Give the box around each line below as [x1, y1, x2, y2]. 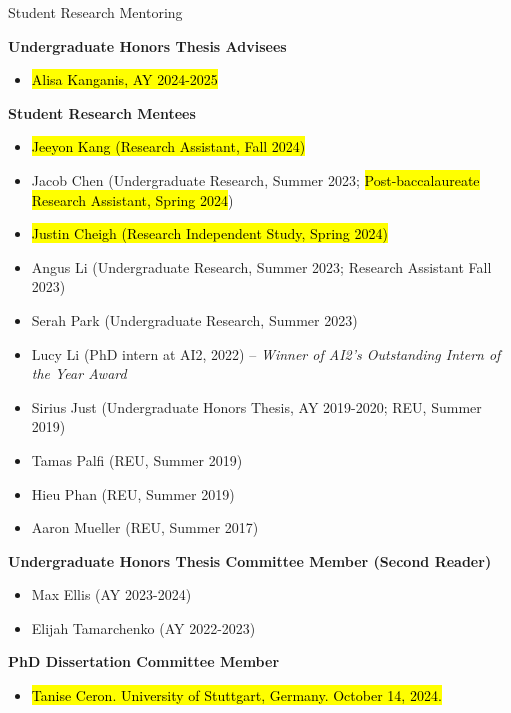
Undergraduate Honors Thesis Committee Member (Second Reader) [8, 550, 492, 571]
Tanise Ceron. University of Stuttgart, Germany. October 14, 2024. [31, 685, 442, 706]
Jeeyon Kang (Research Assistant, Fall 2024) [31, 136, 306, 157]
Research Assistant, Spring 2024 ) [31, 189, 234, 210]
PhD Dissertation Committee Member [8, 651, 280, 672]
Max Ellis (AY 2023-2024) [31, 584, 192, 605]
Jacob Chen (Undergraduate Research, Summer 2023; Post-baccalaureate [31, 169, 480, 190]
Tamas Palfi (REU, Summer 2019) [31, 449, 243, 470]
